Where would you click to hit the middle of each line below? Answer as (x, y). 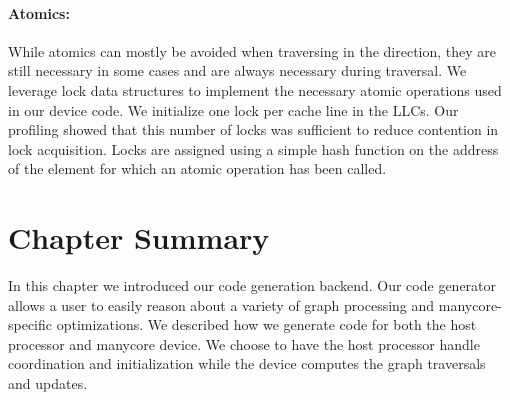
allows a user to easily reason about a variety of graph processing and (221, 304)
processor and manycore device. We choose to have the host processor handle (244, 343)
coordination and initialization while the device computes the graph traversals (247, 363)
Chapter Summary (139, 237)
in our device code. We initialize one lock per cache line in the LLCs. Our (233, 109)
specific (30, 324)
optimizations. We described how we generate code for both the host (266, 324)
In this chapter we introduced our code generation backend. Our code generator (252, 285)
